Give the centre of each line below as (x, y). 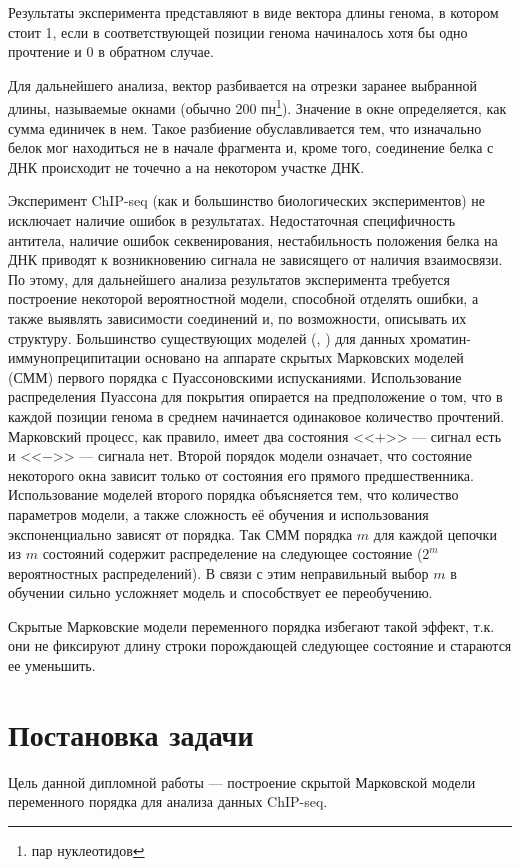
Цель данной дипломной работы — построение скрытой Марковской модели (242, 781)
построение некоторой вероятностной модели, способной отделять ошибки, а (243, 298)
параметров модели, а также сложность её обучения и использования (218, 513)
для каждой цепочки (435, 533)
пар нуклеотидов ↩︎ (88, 849)
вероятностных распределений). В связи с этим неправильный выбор (218, 572)
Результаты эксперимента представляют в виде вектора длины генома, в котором (253, 12)
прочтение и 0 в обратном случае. (111, 51)
